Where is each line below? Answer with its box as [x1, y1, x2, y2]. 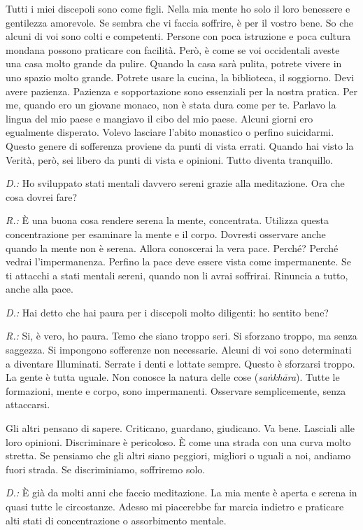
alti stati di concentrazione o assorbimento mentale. [6, 512, 227, 527]
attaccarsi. [6, 397, 50, 412]
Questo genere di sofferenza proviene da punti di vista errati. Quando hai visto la [6, 138, 354, 153]
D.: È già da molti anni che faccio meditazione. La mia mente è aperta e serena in [6, 485, 357, 500]
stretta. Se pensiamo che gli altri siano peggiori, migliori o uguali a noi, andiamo [6, 448, 351, 463]
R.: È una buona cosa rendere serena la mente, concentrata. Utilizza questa [6, 213, 329, 228]
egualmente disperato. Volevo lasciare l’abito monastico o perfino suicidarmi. [6, 125, 334, 139]
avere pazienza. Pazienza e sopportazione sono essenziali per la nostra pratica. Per [6, 83, 358, 98]
